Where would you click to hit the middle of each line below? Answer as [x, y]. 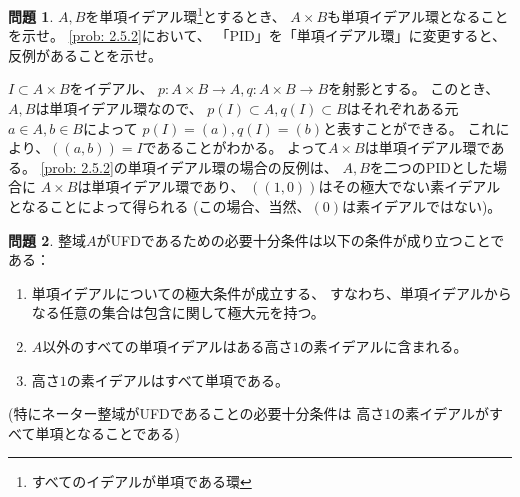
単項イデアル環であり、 [168, 186]
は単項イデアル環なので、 [119, 108]
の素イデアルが [440, 413]
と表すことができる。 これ [409, 127]
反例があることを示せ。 [81, 54]
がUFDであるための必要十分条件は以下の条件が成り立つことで [300, 239]
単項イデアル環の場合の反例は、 [232, 166]
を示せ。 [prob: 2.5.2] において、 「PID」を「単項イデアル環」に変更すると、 [257, 35]
